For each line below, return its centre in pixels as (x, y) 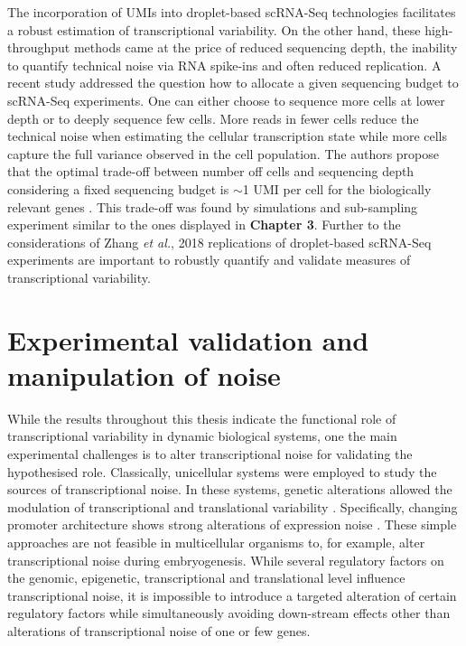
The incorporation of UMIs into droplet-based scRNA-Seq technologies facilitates (232, 12)
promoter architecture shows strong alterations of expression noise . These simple (232, 524)
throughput (39, 47)
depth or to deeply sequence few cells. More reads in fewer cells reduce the (213, 118)
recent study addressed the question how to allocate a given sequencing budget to (233, 83)
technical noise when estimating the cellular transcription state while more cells (228, 136)
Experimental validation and (188, 339)
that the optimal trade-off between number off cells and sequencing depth (211, 171)
